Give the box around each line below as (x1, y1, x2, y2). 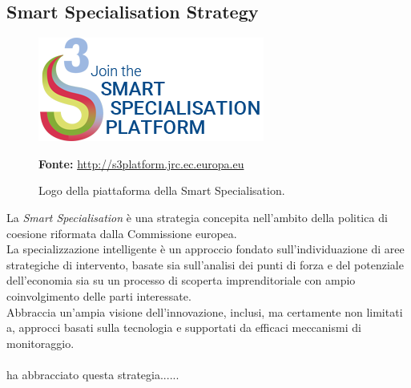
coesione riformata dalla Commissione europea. (6, 224, 237, 241)
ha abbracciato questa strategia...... (6, 366, 179, 382)
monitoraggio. (6, 334, 75, 351)
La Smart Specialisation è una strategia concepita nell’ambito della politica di (6, 208, 388, 225)
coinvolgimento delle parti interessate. (6, 287, 191, 304)
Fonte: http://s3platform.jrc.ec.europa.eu (38, 155, 244, 172)
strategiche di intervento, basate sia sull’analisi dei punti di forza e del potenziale (6, 256, 404, 273)
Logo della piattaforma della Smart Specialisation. (38, 182, 285, 199)
